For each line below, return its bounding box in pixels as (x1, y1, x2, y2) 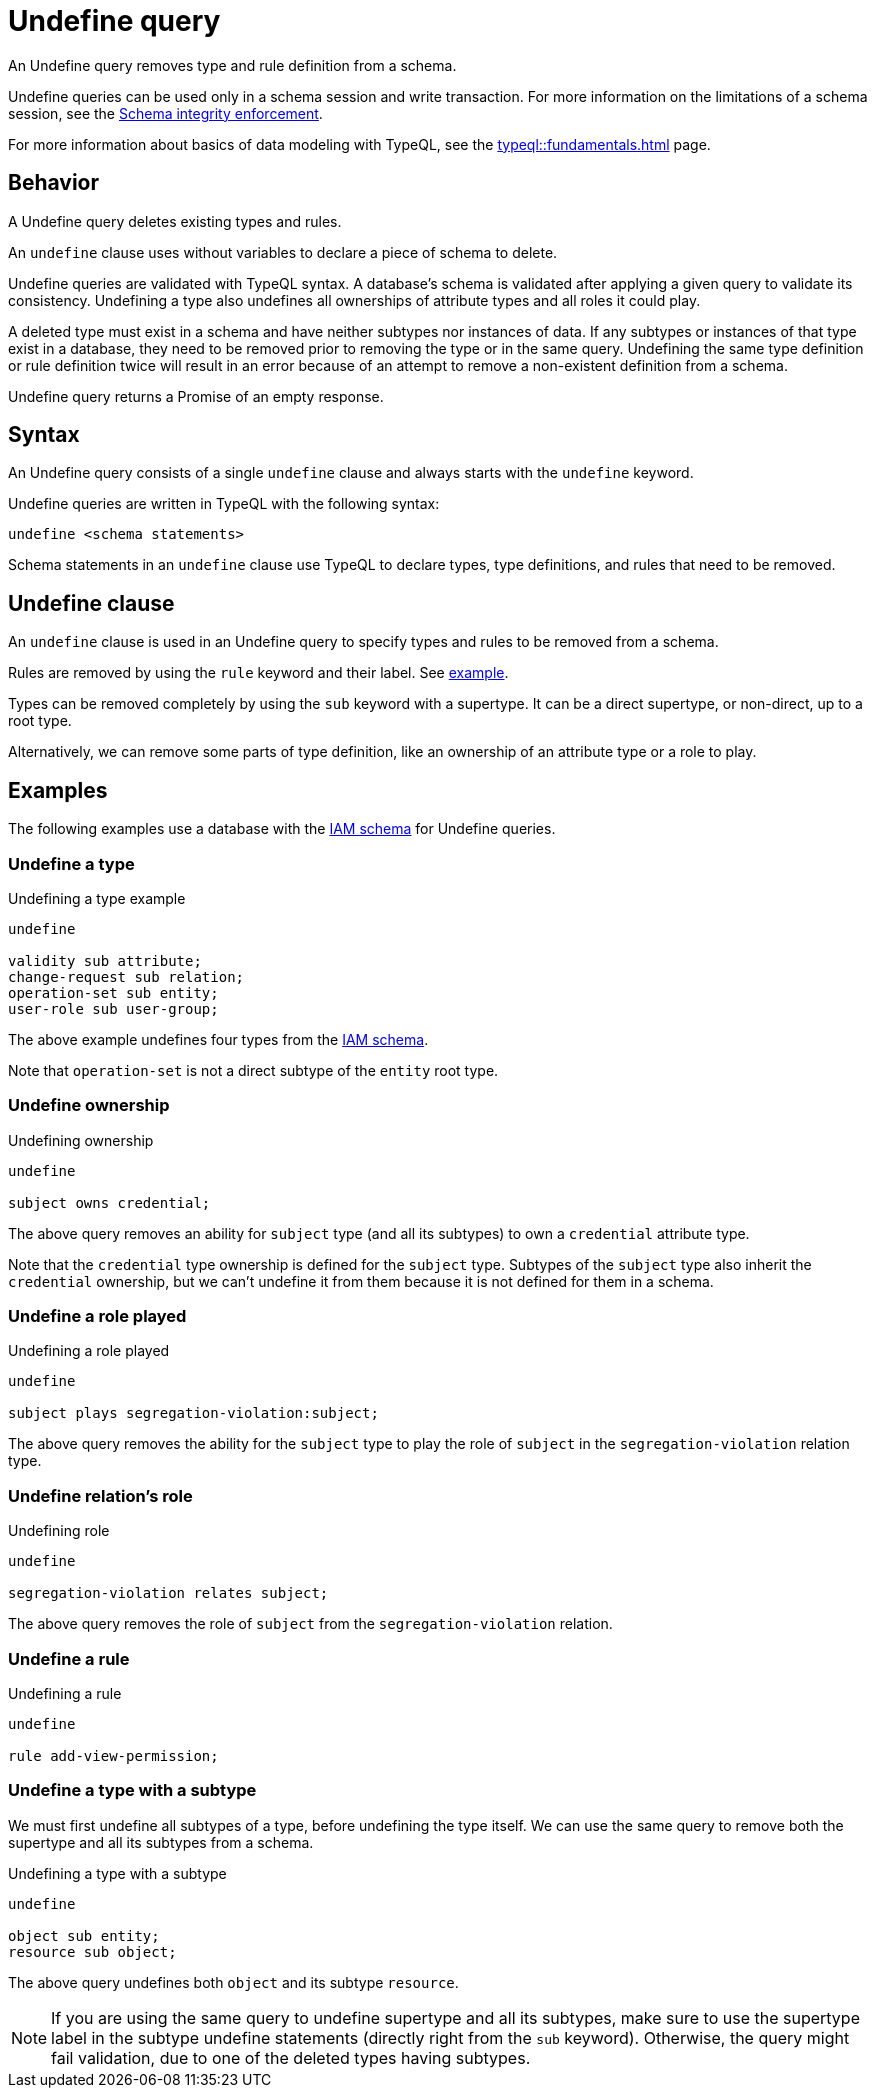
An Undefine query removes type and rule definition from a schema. (8, 56, 457, 74)
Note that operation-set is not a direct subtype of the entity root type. (8, 1061, 499, 1079)
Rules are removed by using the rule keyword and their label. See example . (8, 664, 509, 682)
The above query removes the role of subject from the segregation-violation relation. (8, 1615, 613, 1633)
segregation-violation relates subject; (8, 1585, 329, 1602)
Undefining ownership (8, 1131, 154, 1149)
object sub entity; (8, 1927, 160, 1944)
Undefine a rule (8, 1648, 130, 1669)
